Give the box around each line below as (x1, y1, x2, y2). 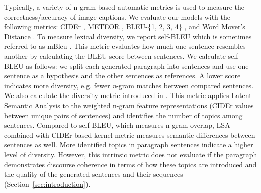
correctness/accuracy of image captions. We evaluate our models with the (4, 11, 230, 22)
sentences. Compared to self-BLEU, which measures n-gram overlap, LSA (4, 120, 230, 130)
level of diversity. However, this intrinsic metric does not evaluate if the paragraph (4, 149, 257, 159)
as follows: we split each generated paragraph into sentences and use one (26, 60, 249, 71)
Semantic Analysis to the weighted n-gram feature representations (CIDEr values (4, 100, 254, 110)
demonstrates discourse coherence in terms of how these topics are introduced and (4, 159, 257, 169)
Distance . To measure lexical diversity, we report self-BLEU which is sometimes (4, 31, 252, 41)
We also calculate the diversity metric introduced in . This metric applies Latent (4, 90, 252, 101)
